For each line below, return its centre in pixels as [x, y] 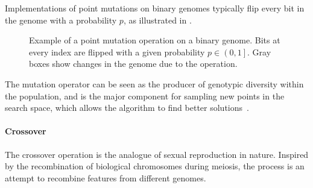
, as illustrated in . [157, 20]
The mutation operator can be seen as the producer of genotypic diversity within [154, 83]
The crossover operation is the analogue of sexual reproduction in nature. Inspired [157, 154]
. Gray [259, 52]
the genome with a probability [61, 20]
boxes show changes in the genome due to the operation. [133, 64]
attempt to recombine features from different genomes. [106, 177]
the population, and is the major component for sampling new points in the [145, 96]
